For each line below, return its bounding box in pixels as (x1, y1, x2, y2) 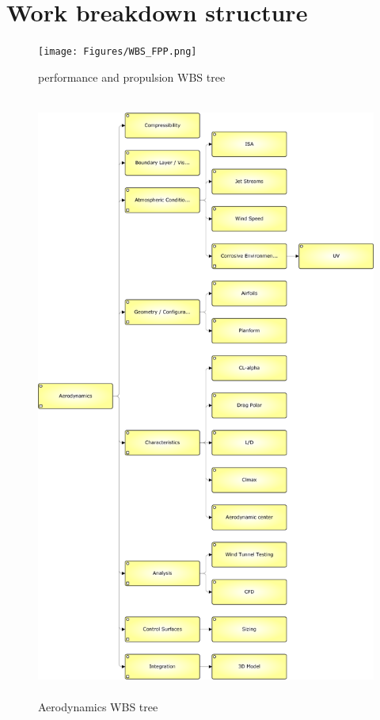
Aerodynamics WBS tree (38, 698, 158, 714)
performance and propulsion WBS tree (38, 68, 226, 85)
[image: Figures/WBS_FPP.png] (38, 46, 197, 58)
